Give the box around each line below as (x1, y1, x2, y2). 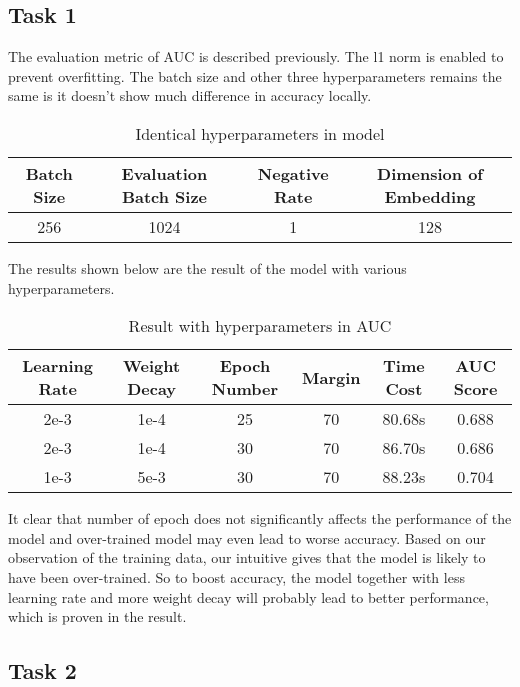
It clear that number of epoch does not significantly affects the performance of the (8, 508, 512, 529)
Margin (302, 365, 361, 389)
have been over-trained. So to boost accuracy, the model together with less (8, 566, 465, 587)
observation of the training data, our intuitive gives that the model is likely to (8, 547, 486, 568)
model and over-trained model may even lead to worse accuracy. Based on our (8, 527, 486, 548)
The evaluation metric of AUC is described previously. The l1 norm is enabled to (8, 46, 504, 67)
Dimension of (377, 161, 483, 185)
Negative (257, 161, 329, 185)
